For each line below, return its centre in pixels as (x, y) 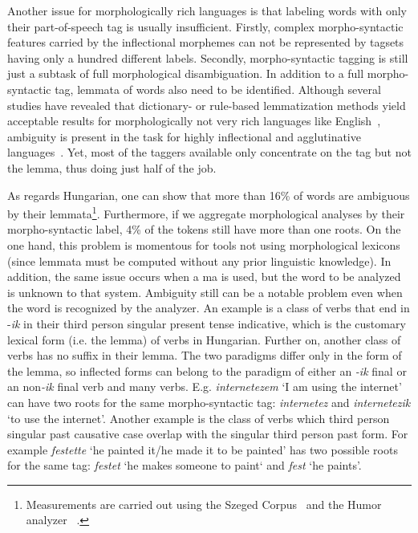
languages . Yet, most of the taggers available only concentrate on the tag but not (209, 152)
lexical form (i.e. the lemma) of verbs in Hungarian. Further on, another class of (204, 339)
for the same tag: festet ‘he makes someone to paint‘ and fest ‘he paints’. (185, 465)
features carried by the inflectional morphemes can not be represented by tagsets (206, 42)
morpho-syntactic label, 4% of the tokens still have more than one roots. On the (204, 229)
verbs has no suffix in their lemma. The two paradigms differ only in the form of (205, 355)
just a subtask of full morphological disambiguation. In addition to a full (186, 73)
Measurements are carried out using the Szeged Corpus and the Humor (204, 504)
